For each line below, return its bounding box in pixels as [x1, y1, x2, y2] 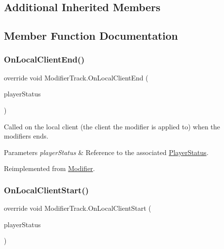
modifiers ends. [4, 131, 48, 141]
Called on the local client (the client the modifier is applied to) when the [4, 121, 220, 131]
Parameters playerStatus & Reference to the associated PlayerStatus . [4, 147, 208, 157]
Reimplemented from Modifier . [4, 163, 95, 173]
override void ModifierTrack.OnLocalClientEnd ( [4, 72, 148, 82]
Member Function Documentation [4, 28, 178, 43]
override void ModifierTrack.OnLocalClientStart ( [4, 203, 151, 213]
